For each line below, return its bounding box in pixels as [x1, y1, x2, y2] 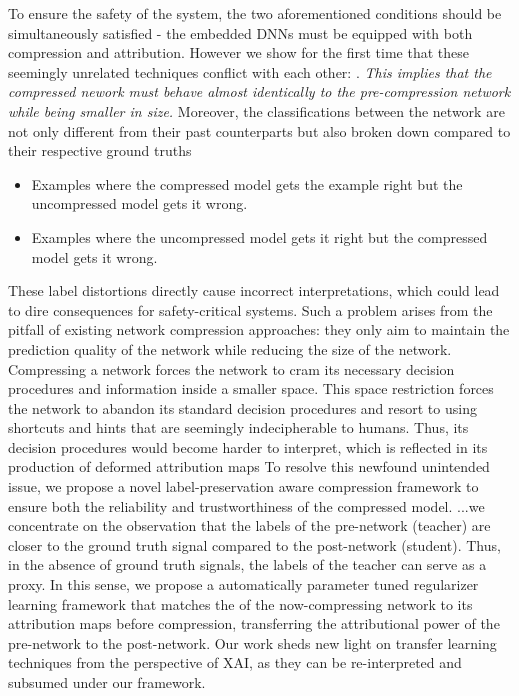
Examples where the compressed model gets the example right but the [31, 173, 463, 194]
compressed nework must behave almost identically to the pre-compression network [8, 81, 511, 102]
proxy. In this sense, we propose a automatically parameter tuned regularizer [8, 574, 479, 595]
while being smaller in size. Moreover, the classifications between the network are [8, 100, 505, 121]
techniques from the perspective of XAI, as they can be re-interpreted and [8, 652, 462, 673]
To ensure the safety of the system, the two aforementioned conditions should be [8, 3, 502, 23]
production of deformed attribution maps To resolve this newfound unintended [8, 456, 490, 477]
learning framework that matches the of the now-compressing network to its [8, 593, 473, 614]
